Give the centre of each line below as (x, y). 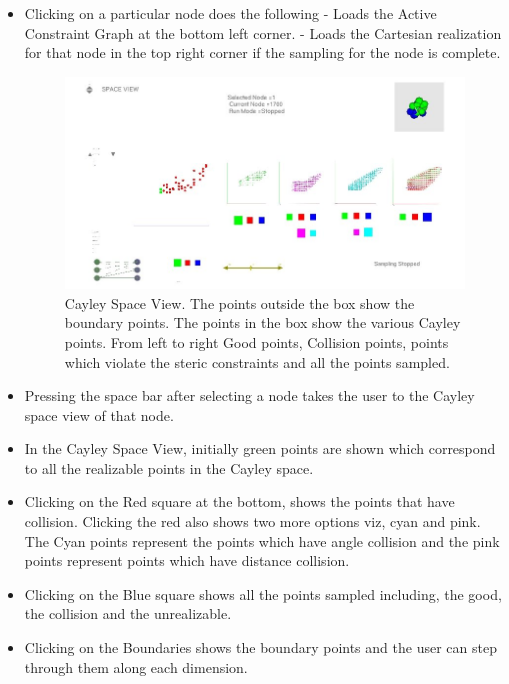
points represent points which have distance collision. (187, 560)
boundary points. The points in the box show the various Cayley (262, 322)
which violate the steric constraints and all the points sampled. (257, 361)
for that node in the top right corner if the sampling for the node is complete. (262, 52)
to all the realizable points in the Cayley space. (169, 467)
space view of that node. (99, 414)
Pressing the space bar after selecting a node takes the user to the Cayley (249, 395)
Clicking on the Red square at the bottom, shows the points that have (239, 501)
